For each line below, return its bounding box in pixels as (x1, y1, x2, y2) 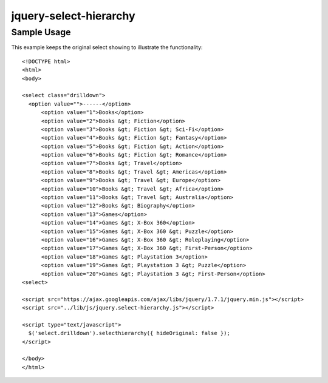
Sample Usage (11, 27, 71, 38)
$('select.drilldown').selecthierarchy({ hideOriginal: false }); (28, 330, 230, 337)
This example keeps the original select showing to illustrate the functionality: (11, 44, 203, 51)
